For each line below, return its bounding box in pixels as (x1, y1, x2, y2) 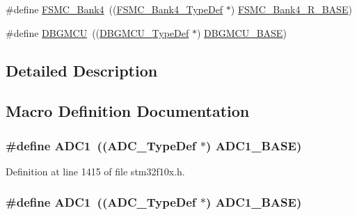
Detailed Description (6, 59, 158, 81)
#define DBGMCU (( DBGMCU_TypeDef (6, 25, 189, 40)
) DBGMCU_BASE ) (196, 25, 287, 40)
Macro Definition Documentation (6, 100, 250, 122)
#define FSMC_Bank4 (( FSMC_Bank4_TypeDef (6, 2, 223, 16)
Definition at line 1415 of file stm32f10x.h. (6, 164, 185, 178)
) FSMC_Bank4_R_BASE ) (230, 2, 352, 16)
